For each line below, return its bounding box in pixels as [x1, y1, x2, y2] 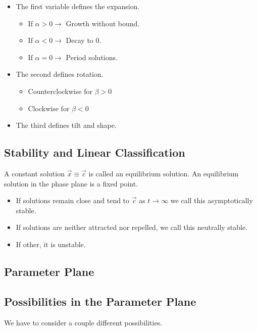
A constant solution [4, 168, 65, 178]
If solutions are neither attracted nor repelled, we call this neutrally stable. [16, 222, 248, 232]
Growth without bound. [66, 18, 140, 28]
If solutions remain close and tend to [16, 195, 130, 206]
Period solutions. [66, 52, 118, 62]
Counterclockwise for [28, 85, 92, 96]
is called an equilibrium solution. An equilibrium [88, 168, 239, 178]
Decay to [66, 35, 93, 45]
